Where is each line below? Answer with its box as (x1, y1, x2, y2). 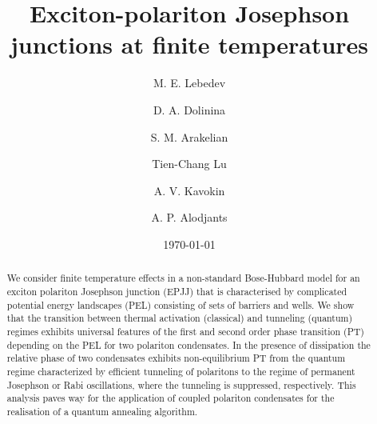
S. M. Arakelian (150, 128, 228, 145)
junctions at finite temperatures (10, 28, 369, 61)
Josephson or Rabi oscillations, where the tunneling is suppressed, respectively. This (6, 378, 356, 391)
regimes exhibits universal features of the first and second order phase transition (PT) (6, 324, 364, 338)
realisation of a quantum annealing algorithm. (6, 404, 198, 418)
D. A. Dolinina (153, 101, 226, 118)
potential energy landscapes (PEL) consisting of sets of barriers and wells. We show (6, 298, 355, 311)
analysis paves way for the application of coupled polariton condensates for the (6, 391, 335, 405)
